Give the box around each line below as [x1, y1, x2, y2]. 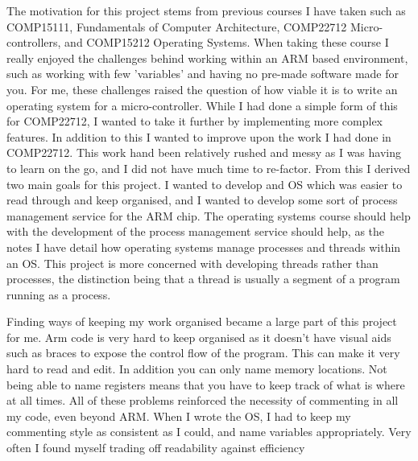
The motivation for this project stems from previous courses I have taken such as [6, 2, 406, 19]
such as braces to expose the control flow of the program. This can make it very [6, 344, 400, 361]
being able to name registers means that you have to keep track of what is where [6, 376, 405, 393]
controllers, [6, 34, 61, 51]
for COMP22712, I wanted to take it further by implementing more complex [6, 113, 383, 130]
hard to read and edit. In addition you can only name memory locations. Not [6, 360, 387, 377]
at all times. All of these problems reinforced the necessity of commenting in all [6, 392, 399, 409]
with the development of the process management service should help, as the [6, 223, 385, 240]
